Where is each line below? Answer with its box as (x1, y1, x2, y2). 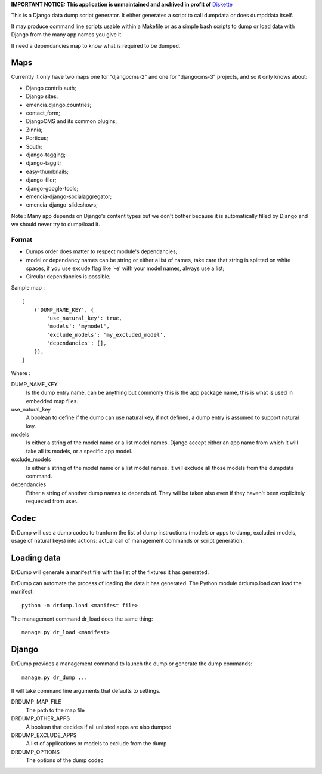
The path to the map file (26, 707, 85, 714)
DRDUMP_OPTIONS (11, 748, 60, 755)
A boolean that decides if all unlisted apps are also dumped (26, 723, 172, 730)
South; (26, 143, 42, 150)
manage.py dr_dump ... (21, 674, 88, 681)
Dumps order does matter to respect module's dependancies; (26, 248, 178, 255)
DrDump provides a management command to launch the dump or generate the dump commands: (11, 660, 253, 667)
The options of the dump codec (26, 757, 104, 764)
